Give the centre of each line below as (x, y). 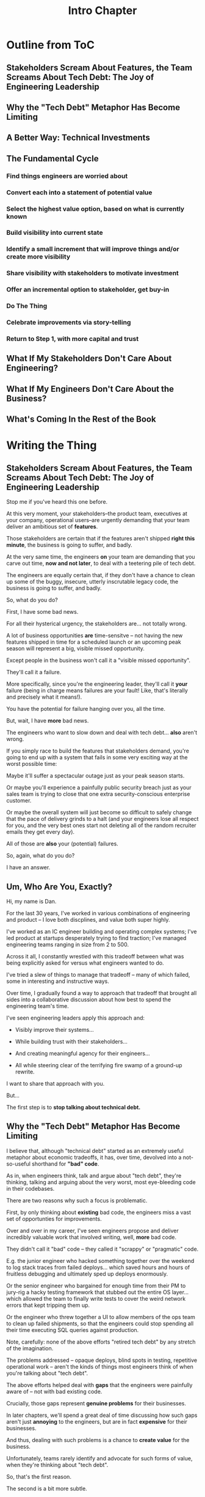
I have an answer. (28, 867)
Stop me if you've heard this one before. (57, 502)
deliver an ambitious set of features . (52, 527)
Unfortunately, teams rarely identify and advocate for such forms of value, (99, 1458)
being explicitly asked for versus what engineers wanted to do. (85, 963)
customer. (19, 801)
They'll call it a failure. (34, 672)
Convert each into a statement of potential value (79, 192)
